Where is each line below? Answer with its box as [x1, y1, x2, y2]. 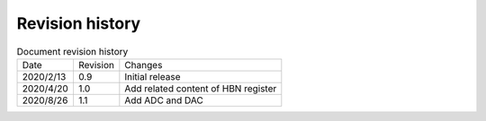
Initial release [124, 70, 181, 82]
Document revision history [16, 45, 129, 57]
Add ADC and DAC [124, 94, 204, 107]
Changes [124, 58, 163, 71]
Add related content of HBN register [124, 82, 277, 94]
